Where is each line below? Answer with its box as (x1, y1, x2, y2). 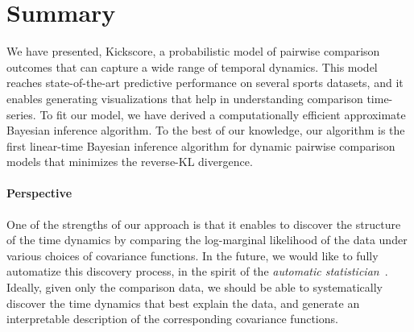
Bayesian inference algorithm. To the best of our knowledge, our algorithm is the (6, 122, 405, 139)
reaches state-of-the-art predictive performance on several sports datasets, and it (6, 74, 404, 91)
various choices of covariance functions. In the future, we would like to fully (6, 247, 379, 264)
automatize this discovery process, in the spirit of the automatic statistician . (6, 263, 388, 280)
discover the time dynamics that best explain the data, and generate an (6, 294, 360, 311)
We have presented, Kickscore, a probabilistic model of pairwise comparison (6, 43, 380, 60)
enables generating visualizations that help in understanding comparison (6, 89, 363, 106)
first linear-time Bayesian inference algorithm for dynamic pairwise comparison (6, 137, 395, 154)
